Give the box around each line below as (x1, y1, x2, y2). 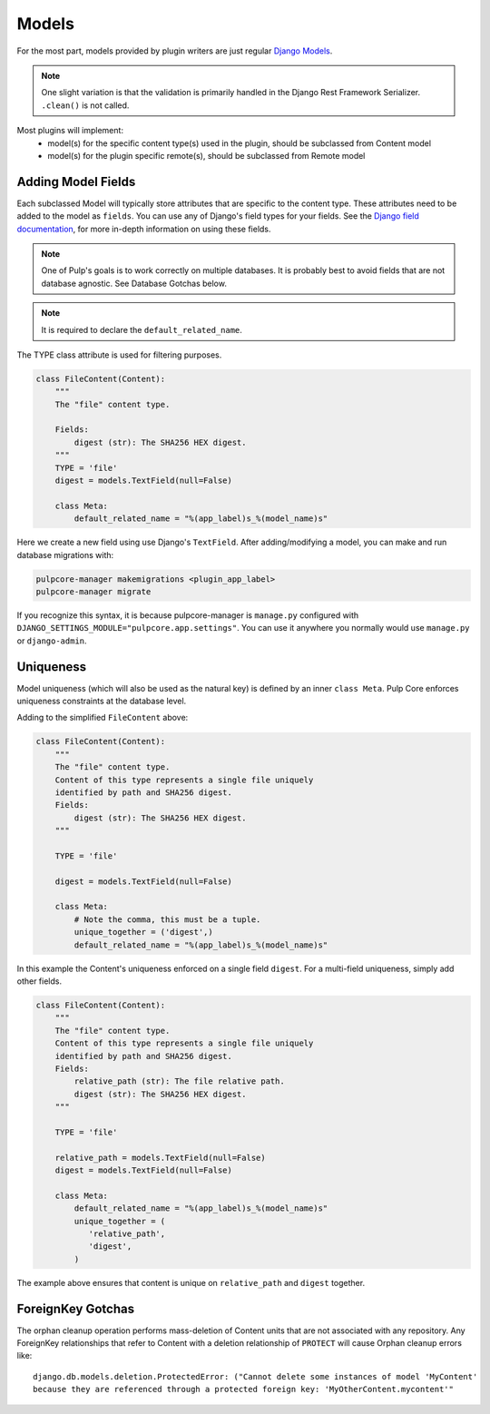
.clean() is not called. (41, 100, 130, 111)
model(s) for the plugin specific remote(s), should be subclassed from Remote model (47, 150, 366, 161)
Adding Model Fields (16, 173, 136, 190)
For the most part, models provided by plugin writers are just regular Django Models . (16, 45, 333, 56)
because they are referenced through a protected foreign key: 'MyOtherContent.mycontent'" (33, 1384, 454, 1395)
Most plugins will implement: (16, 125, 124, 136)
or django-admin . (16, 635, 87, 646)
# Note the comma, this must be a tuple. (73, 914, 261, 925)
